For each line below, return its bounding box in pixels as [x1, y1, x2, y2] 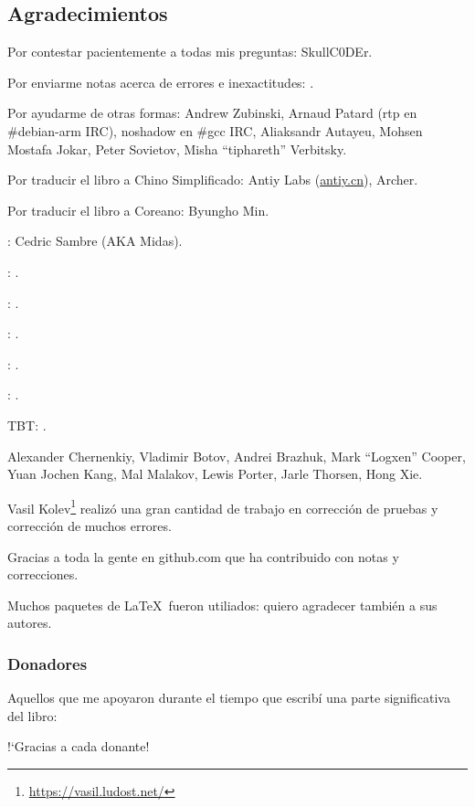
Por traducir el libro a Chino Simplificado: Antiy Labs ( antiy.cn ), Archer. [7, 170, 418, 189]
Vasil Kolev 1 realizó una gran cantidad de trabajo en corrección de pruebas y [7, 495, 438, 517]
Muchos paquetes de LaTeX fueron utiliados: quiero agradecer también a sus [7, 595, 438, 614]
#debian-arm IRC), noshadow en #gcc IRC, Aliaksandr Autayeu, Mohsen [7, 121, 423, 140]
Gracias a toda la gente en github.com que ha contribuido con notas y [7, 547, 399, 566]
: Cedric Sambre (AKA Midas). [7, 231, 183, 250]
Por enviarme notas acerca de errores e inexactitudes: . [7, 72, 314, 91]
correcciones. [7, 565, 79, 584]
